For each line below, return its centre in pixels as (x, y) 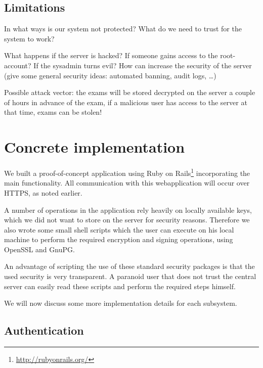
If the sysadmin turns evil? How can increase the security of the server (143, 65)
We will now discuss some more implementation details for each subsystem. (121, 303)
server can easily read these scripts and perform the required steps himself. (120, 286)
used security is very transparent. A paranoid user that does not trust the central (130, 276)
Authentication (44, 330)
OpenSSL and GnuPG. (39, 249)
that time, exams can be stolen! (53, 112)
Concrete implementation (95, 147)
